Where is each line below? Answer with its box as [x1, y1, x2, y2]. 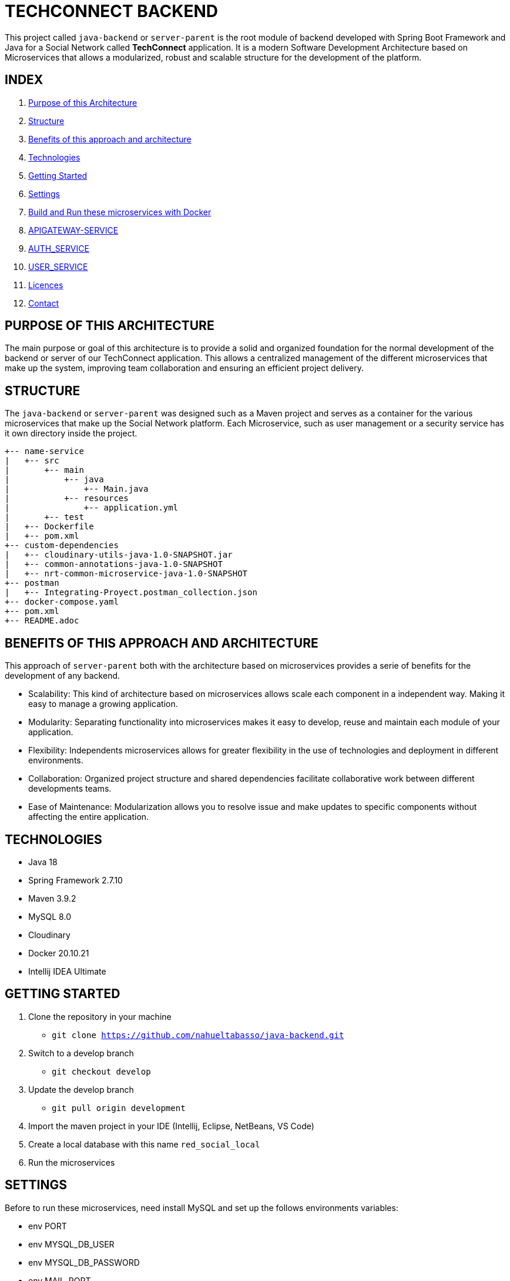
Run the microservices [28, 1157, 115, 1167]
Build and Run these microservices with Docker [28, 206, 212, 217]
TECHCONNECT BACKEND [5, 1, 219, 21]
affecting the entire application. [28, 812, 149, 822]
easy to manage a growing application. [28, 699, 178, 709]
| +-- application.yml [5, 503, 179, 513]
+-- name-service [5, 446, 84, 456]
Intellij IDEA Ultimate [28, 966, 106, 976]
